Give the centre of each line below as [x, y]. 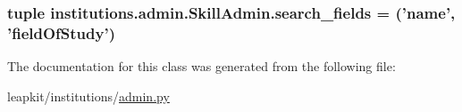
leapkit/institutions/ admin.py [88, 96]
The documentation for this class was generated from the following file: [202, 66]
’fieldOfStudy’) [61, 32]
